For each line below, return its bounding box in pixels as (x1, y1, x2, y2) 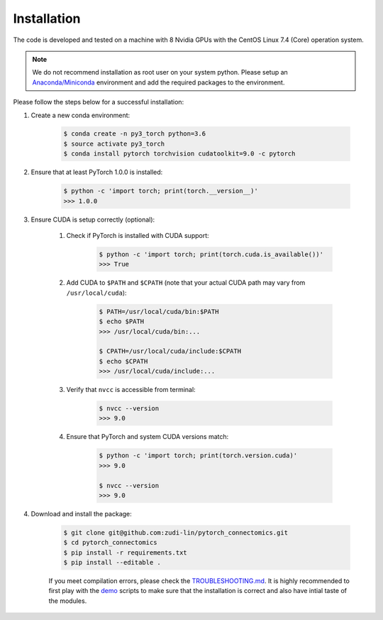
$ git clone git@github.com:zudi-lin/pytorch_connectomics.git (63, 528, 289, 536)
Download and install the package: (30, 509, 133, 518)
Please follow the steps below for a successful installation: (13, 98, 184, 107)
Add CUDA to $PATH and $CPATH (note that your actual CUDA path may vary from (66, 278, 306, 287)
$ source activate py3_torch (63, 139, 165, 148)
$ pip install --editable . (63, 558, 161, 567)
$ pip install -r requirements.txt (63, 548, 187, 557)
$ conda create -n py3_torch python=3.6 (63, 130, 206, 138)
